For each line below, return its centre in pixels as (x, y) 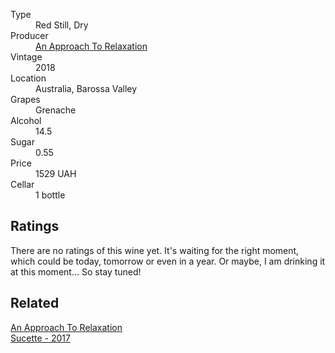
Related (35, 303)
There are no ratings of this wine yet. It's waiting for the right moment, (155, 250)
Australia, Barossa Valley (86, 88)
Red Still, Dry (62, 25)
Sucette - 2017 (40, 338)
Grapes (25, 99)
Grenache (56, 110)
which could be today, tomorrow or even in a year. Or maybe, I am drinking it (168, 261)
